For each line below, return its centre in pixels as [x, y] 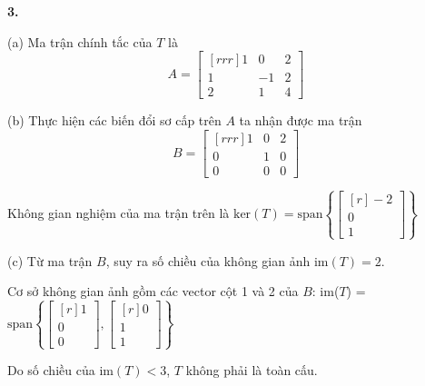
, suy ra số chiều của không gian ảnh [208, 260]
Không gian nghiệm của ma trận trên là [119, 213]
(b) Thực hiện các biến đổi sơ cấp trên [114, 120]
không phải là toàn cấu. [252, 370]
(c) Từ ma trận [50, 260]
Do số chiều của [51, 370]
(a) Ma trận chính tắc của [80, 41]
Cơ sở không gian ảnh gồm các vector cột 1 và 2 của [153, 291]
